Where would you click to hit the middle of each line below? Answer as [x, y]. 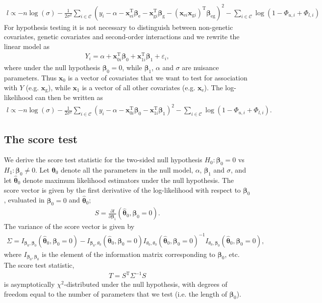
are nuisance [200, 67]
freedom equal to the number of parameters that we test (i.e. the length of [116, 293]
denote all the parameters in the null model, [127, 169]
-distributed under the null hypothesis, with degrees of [146, 284]
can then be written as [69, 97]
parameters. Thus [30, 78]
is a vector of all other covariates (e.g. [139, 87]
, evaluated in [24, 200]
